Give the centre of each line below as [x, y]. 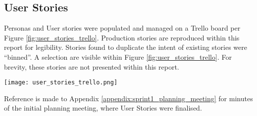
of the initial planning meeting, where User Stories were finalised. [103, 108]
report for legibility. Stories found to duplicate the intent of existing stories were [126, 47]
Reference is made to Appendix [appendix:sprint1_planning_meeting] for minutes [128, 98]
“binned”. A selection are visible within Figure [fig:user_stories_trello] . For [118, 57]
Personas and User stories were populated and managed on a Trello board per [122, 28]
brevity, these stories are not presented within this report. [92, 66]
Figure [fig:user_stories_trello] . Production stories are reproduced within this [122, 37]
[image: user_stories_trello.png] [61, 83]
